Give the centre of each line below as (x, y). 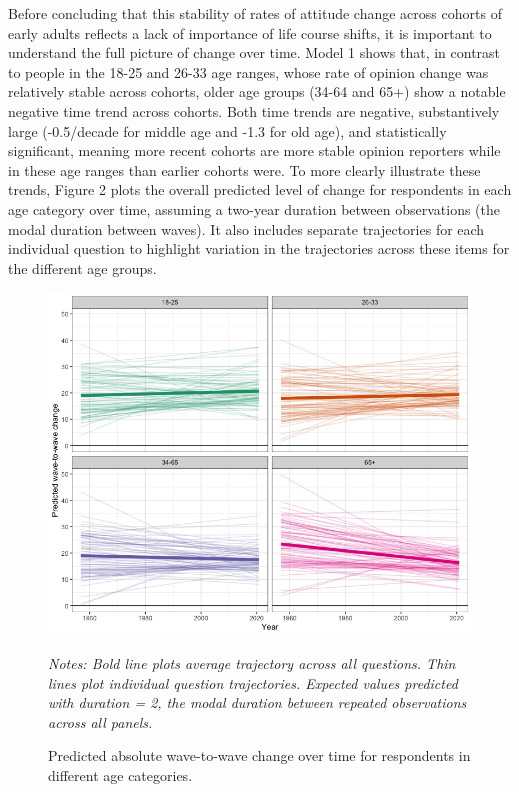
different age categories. (120, 774)
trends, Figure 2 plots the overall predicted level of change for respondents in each (260, 189)
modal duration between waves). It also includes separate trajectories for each (246, 228)
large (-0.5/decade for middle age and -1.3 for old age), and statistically (227, 130)
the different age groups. (82, 267)
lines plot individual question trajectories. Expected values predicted (253, 682)
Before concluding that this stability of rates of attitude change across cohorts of (255, 13)
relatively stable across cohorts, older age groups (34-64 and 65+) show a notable (257, 91)
